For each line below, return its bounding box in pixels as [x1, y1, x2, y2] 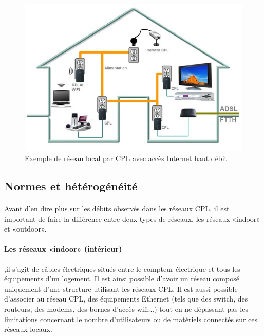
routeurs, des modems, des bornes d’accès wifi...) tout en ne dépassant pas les [4, 304, 248, 314]
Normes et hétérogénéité [4, 178, 138, 194]
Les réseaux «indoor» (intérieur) [4, 243, 122, 254]
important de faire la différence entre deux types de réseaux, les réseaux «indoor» [4, 213, 261, 224]
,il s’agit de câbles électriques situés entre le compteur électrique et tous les [4, 263, 240, 274]
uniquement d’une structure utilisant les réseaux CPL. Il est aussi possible [4, 283, 238, 294]
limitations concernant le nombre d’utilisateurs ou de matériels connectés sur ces [4, 313, 258, 324]
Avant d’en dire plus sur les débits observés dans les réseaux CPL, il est [4, 203, 230, 214]
